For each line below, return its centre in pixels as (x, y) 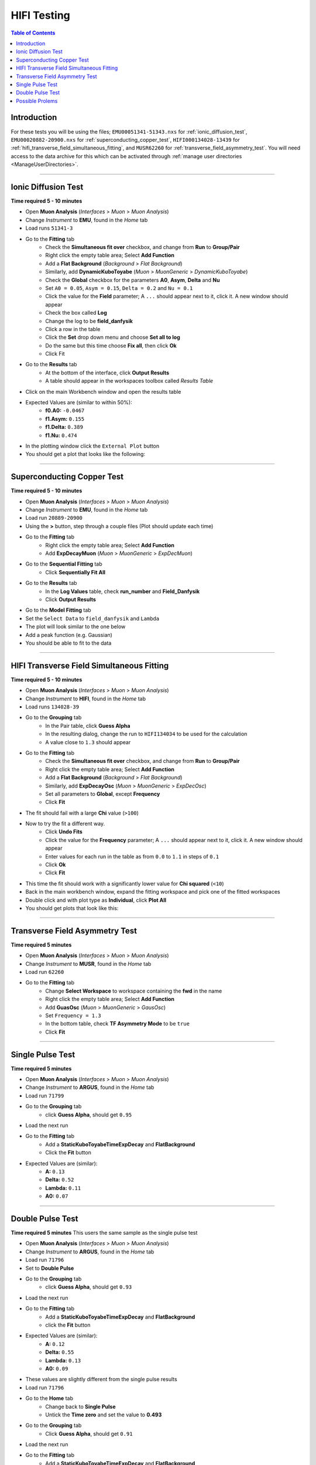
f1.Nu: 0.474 (61, 435)
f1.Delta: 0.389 (64, 427)
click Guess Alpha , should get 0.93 (89, 1287)
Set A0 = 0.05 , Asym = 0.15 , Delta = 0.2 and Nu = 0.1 (119, 288)
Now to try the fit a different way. (65, 824)
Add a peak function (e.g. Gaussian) (69, 635)
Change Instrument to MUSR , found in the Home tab (88, 963)
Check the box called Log (76, 313)
